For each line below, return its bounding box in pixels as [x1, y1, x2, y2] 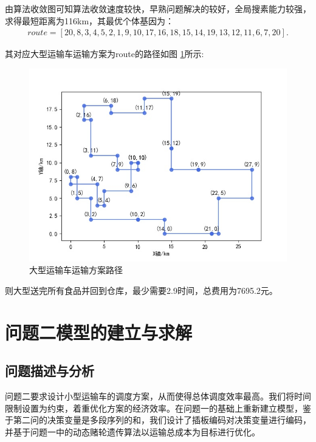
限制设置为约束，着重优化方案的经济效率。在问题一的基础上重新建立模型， [5, 401, 303, 414]
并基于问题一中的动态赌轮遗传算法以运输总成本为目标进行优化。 [5, 425, 260, 438]
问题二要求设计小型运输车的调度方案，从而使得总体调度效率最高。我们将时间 [5, 390, 311, 403]
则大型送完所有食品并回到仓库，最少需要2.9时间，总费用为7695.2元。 [5, 284, 278, 296]
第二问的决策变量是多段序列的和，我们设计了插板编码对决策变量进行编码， [13, 413, 311, 426]
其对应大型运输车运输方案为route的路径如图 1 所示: [5, 47, 204, 60]
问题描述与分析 [5, 361, 94, 380]
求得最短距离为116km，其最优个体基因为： [5, 14, 174, 27]
